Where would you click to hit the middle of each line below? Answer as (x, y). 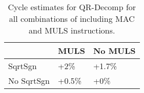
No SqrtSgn (29, 81)
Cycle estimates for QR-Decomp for (72, 7)
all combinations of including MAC (72, 19)
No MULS (114, 51)
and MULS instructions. (72, 30)
